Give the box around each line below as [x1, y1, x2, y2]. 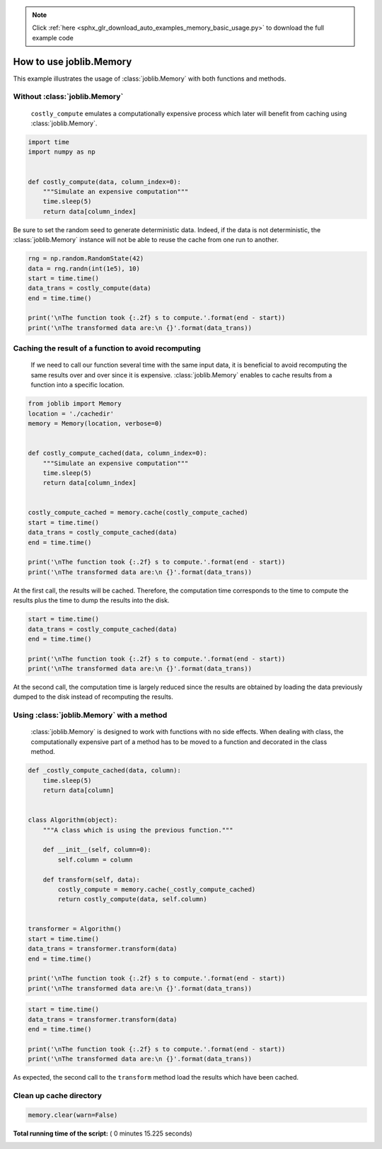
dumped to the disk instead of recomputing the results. [13, 692, 173, 701]
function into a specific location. [30, 381, 125, 389]
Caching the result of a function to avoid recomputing [13, 343, 201, 353]
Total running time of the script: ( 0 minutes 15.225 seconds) [13, 1129, 192, 1138]
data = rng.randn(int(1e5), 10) [28, 264, 141, 273]
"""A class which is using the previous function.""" [42, 825, 233, 834]
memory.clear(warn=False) [28, 1111, 118, 1119]
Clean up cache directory [13, 1091, 103, 1101]
